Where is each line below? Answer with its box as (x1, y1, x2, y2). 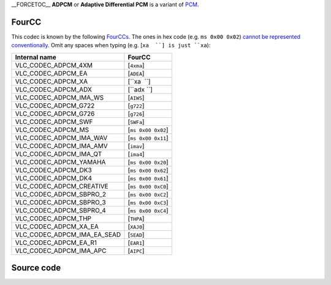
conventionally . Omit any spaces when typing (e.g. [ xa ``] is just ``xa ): (11, 42, 211, 49)
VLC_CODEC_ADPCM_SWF (15, 117, 93, 126)
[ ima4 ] (127, 149, 145, 158)
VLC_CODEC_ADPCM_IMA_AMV (15, 141, 108, 150)
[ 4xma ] (127, 61, 145, 69)
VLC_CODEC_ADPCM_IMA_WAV (15, 133, 108, 142)
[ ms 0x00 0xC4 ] (127, 206, 169, 214)
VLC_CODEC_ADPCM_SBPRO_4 (15, 206, 107, 214)
